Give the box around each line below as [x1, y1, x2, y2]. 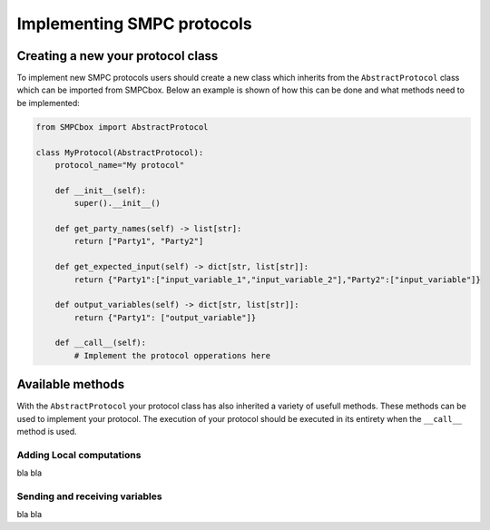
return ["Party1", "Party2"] [73, 236, 204, 247]
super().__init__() [73, 198, 161, 209]
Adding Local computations [16, 448, 142, 461]
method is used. [16, 427, 77, 437]
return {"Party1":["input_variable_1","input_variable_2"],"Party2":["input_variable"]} [73, 274, 481, 285]
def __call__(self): [54, 338, 147, 348]
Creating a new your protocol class [16, 48, 219, 64]
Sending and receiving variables [16, 490, 162, 503]
